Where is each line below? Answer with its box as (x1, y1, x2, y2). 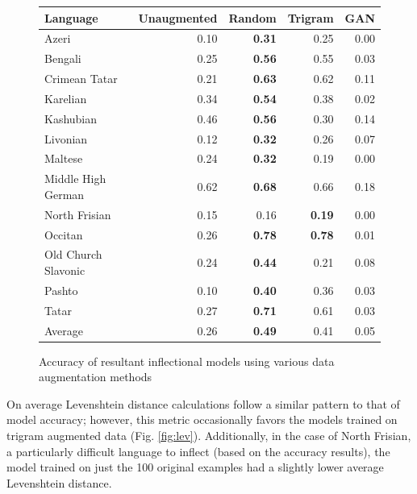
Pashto (44, 281, 78, 298)
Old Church (44, 246, 102, 263)
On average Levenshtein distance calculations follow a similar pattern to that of (6, 395, 400, 412)
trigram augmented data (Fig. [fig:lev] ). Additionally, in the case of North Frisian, (6, 426, 411, 443)
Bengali (44, 50, 81, 67)
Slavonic (44, 261, 85, 278)
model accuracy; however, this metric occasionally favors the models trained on (6, 411, 398, 428)
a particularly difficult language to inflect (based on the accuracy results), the (6, 442, 390, 459)
